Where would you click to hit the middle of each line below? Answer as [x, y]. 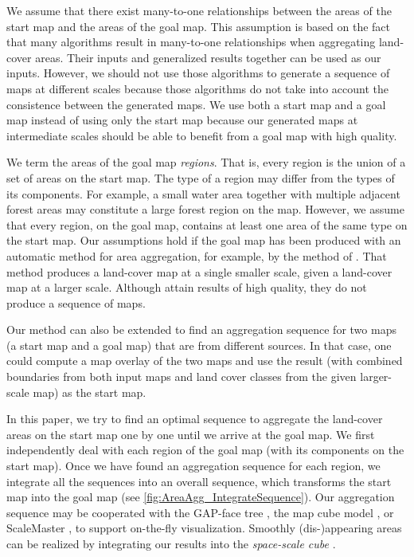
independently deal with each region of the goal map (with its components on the [205, 450]
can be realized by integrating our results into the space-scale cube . [171, 543]
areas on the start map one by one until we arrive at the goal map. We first [191, 434]
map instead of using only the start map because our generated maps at [182, 120]
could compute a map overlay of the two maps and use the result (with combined [205, 361]
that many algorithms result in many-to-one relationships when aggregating [191, 42]
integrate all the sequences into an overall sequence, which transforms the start [199, 481]
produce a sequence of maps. [76, 302]
